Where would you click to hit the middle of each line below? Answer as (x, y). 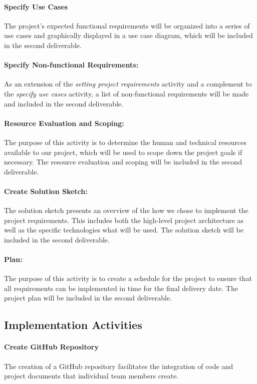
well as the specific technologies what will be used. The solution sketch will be (124, 230)
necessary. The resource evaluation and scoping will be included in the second (123, 162)
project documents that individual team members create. (91, 376)
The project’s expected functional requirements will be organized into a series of (127, 25)
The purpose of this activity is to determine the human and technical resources (125, 142)
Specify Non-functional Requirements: (71, 65)
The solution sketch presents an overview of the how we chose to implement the (126, 210)
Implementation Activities (73, 325)
